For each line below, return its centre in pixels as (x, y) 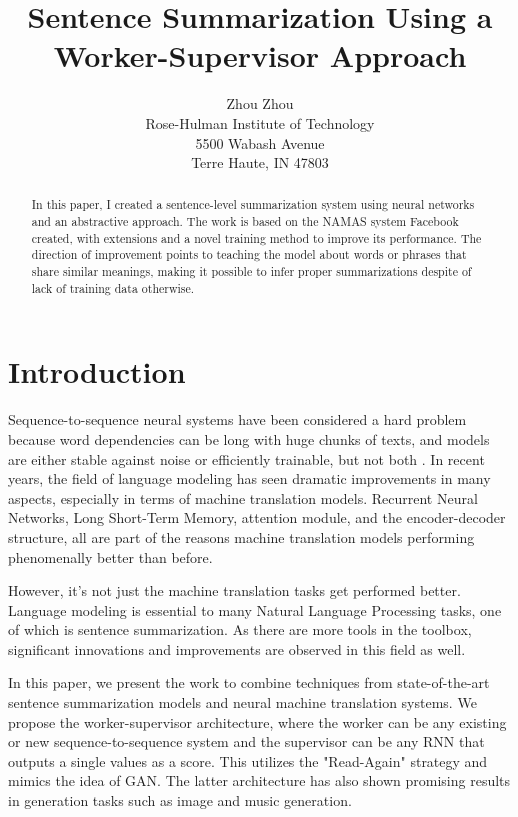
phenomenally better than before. (110, 556)
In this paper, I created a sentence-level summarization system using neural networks (253, 204)
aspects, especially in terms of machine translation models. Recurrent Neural (243, 497)
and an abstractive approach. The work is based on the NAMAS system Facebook (245, 221)
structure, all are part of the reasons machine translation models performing (241, 536)
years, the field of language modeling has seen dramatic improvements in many (249, 478)
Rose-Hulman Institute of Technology (260, 122)
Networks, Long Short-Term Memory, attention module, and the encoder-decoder (257, 517)
